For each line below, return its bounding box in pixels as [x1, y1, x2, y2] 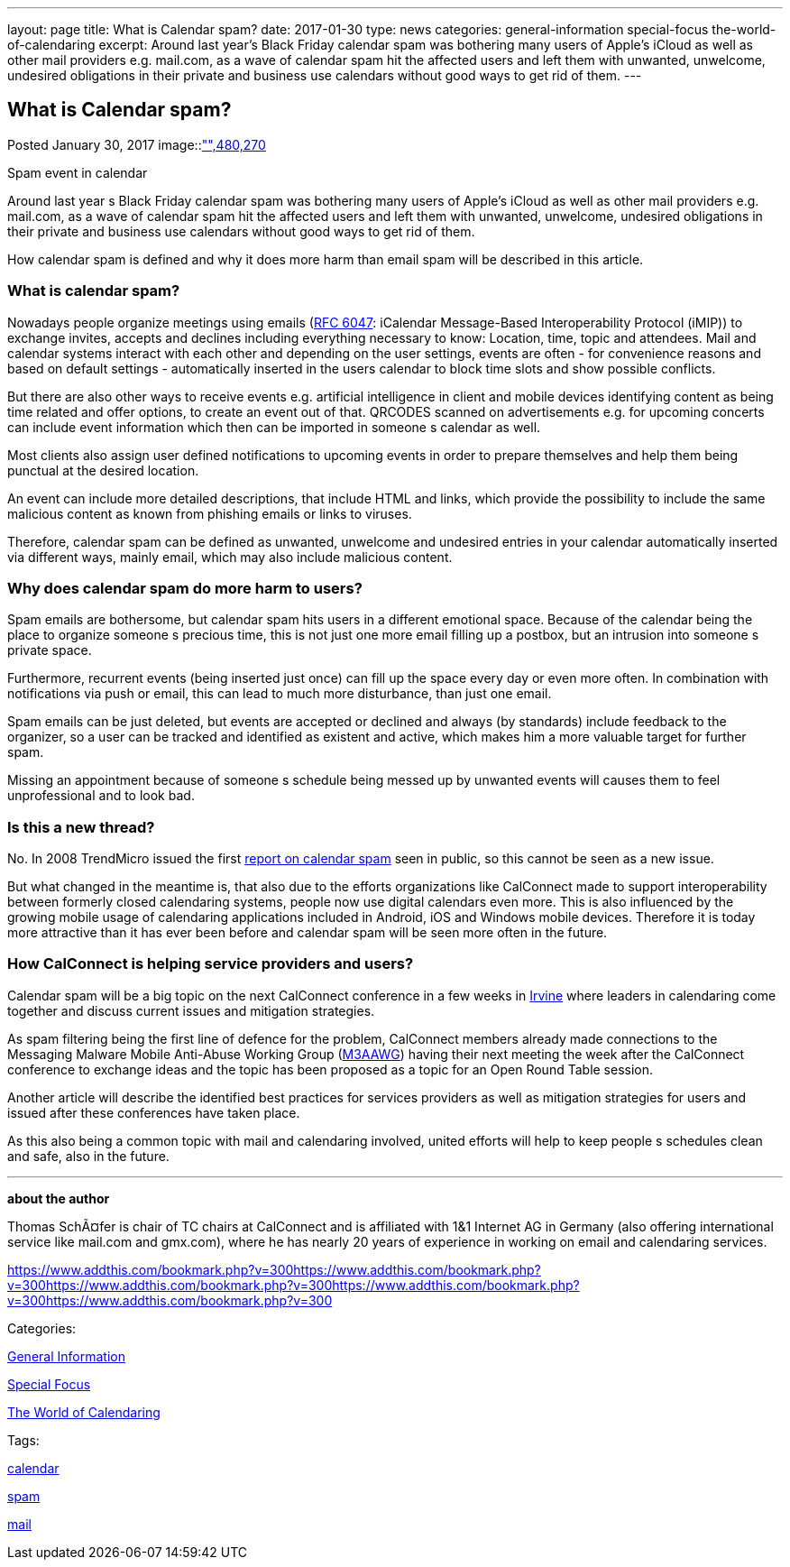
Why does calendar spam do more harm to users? [7, 578, 363, 597]
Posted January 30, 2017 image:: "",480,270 [7, 136, 266, 152]
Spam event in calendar [7, 164, 148, 180]
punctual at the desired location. [7, 462, 199, 478]
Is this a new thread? [7, 817, 155, 836]
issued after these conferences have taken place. [7, 1104, 300, 1120]
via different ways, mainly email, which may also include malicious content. [7, 548, 453, 565]
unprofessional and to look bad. [7, 788, 195, 804]
